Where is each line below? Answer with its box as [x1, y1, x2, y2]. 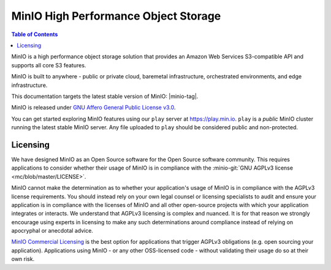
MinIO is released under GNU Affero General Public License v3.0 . [11, 104, 176, 111]
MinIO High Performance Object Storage [11, 9, 221, 23]
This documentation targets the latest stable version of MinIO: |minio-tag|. [11, 92, 199, 100]
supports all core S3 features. [11, 61, 86, 69]
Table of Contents [11, 31, 58, 38]
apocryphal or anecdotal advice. [11, 227, 93, 234]
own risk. [11, 255, 35, 263]
